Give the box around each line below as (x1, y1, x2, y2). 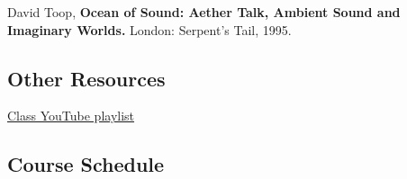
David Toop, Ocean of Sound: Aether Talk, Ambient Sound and (7, 3, 401, 21)
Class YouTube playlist (7, 106, 135, 125)
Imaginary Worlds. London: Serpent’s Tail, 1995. (7, 20, 292, 39)
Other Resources (7, 64, 166, 92)
